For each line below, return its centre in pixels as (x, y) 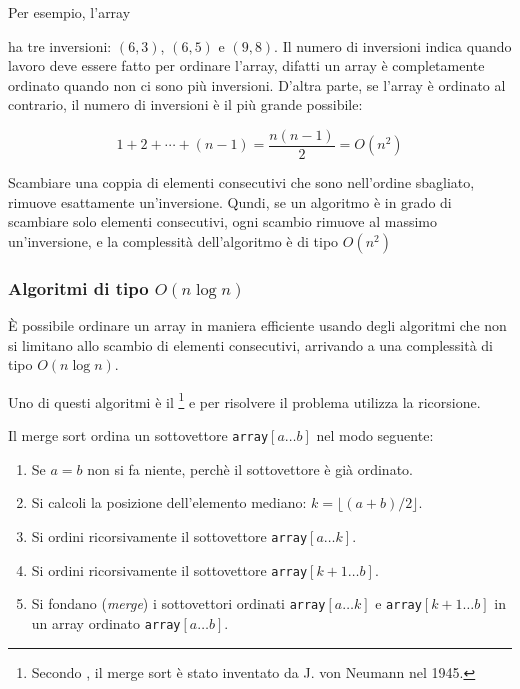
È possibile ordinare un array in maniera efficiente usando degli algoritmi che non (257, 325)
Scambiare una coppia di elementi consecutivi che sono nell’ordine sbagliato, (241, 182)
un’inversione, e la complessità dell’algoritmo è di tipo (173, 240)
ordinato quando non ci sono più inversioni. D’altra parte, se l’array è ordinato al (257, 84)
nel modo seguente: (375, 435)
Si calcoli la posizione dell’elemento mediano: (169, 502)
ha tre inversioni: (60, 45)
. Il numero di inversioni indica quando (393, 45)
